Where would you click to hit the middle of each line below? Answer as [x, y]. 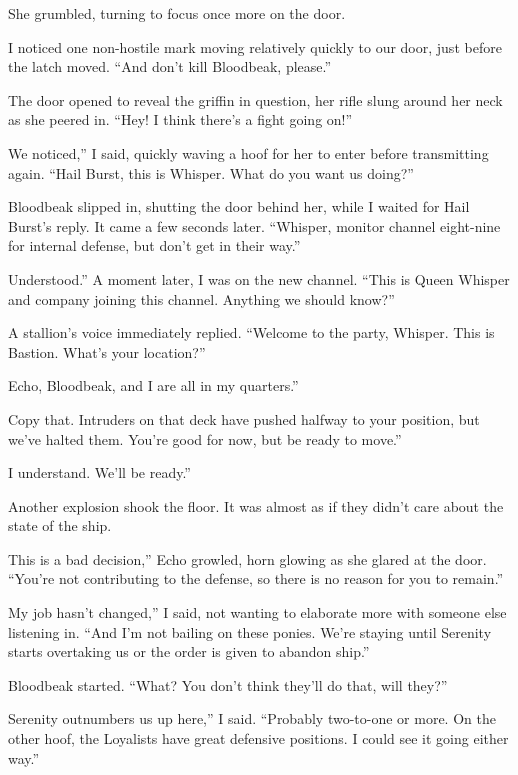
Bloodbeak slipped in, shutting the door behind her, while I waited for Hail [239, 206]
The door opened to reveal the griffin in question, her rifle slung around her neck [255, 99]
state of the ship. [60, 525]
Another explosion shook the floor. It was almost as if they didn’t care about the [256, 505]
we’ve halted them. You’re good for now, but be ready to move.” [205, 438]
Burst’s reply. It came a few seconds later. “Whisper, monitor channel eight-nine [254, 225]
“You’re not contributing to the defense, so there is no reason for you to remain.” [256, 578]
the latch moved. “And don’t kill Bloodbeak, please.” [170, 66]
